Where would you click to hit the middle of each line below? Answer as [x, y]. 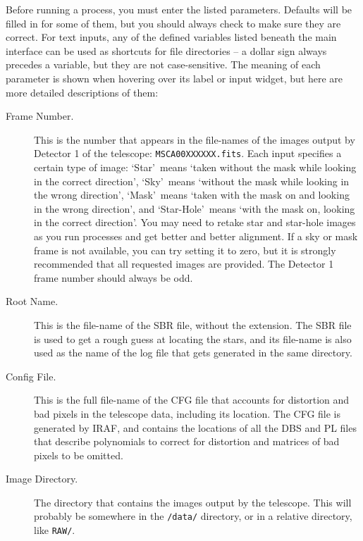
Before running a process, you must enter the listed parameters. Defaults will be [179, 9]
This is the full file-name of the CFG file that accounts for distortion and [192, 400]
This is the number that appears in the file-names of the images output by [195, 139]
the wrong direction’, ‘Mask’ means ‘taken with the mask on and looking [192, 195]
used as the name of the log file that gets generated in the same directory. [193, 353]
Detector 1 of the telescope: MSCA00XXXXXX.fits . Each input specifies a [188, 153]
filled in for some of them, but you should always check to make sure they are [173, 23]
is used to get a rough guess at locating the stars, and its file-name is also [193, 338]
